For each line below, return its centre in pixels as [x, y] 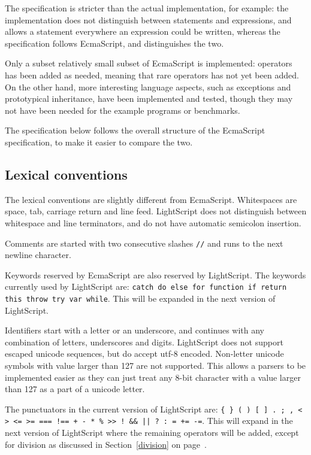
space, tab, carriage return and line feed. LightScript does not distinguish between [156, 211]
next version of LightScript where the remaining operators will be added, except [152, 433]
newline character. [38, 255]
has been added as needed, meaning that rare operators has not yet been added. [152, 75]
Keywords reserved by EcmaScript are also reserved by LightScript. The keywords [155, 274]
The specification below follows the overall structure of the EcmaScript [135, 130]
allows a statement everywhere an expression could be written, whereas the [143, 31]
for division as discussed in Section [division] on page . [106, 444]
